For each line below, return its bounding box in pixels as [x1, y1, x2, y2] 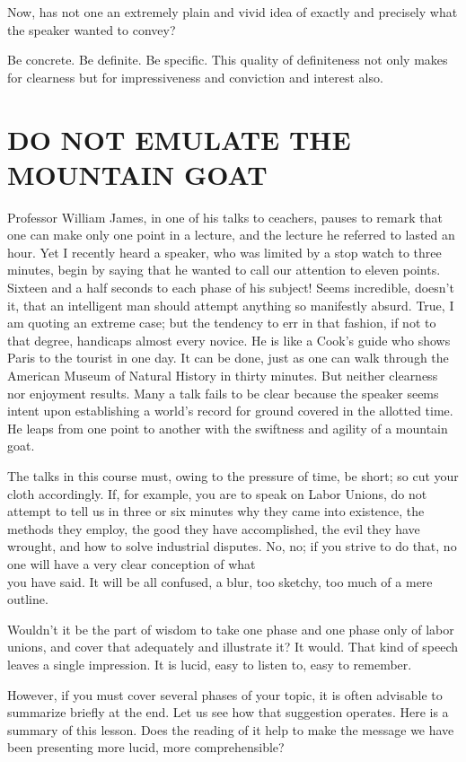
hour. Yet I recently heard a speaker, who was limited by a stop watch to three [7, 242, 442, 261]
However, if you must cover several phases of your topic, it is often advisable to [7, 685, 443, 704]
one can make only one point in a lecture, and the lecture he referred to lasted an [7, 225, 455, 244]
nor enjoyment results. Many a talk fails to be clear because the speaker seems [7, 383, 439, 402]
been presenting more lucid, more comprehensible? [7, 738, 285, 757]
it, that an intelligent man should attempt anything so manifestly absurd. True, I [7, 295, 454, 314]
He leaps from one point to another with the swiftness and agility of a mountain [7, 418, 448, 437]
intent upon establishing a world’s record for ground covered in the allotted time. [7, 401, 453, 420]
